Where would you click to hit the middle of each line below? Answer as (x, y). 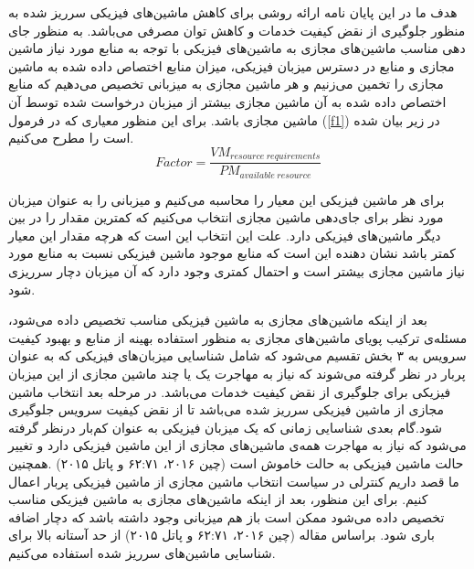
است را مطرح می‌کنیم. (71, 138)
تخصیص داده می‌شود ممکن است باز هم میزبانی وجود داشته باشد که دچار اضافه (226, 516)
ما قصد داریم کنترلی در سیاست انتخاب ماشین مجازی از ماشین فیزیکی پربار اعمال (234, 481)
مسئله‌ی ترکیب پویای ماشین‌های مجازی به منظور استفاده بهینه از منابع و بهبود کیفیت (238, 337)
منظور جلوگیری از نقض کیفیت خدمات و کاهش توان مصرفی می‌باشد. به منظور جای (237, 30)
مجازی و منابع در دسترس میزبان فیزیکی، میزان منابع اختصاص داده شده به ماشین (232, 65)
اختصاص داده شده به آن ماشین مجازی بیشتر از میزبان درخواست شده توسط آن (227, 101)
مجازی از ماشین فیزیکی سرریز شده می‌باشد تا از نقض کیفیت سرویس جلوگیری (226, 409)
